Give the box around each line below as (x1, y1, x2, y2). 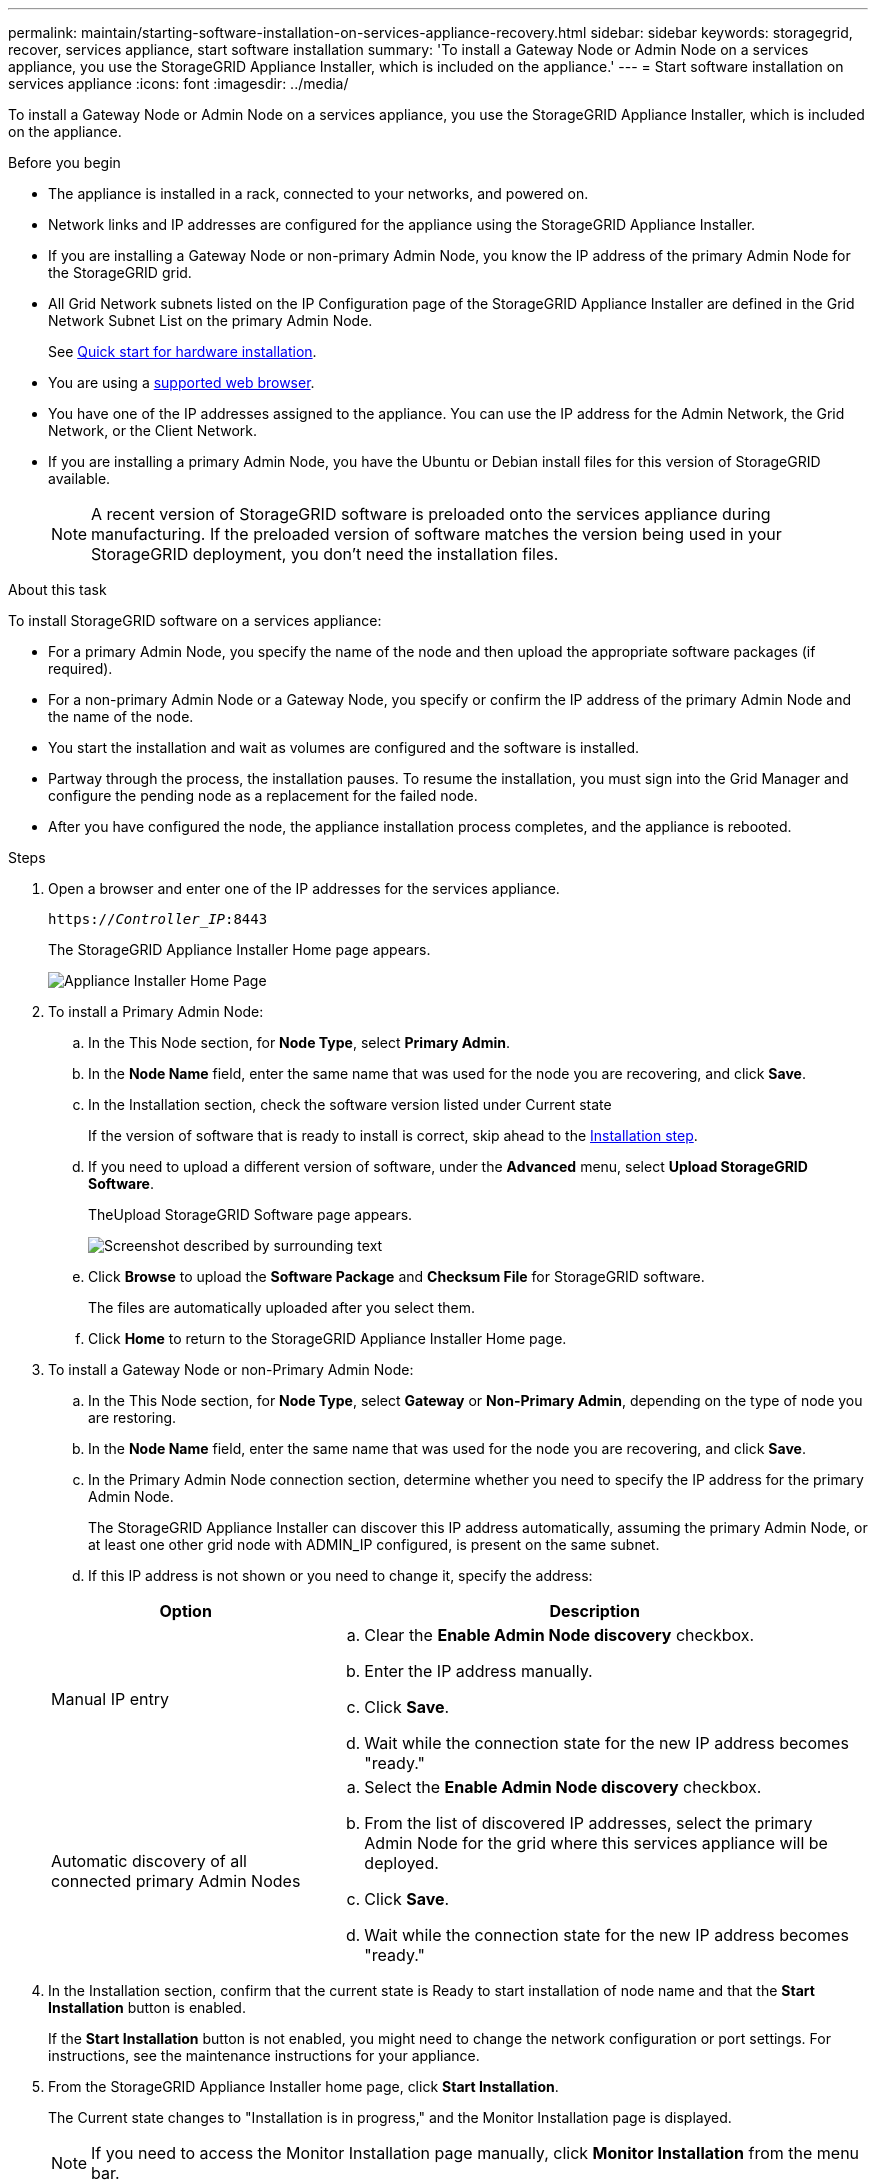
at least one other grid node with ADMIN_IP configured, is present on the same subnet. (88, 1536, 660, 1553)
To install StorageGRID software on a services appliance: (8, 612, 382, 629)
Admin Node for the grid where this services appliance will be (364, 1833, 828, 1853)
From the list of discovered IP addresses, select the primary (364, 1813, 813, 1833)
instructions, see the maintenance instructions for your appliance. (48, 2047, 480, 2064)
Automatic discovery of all (51, 1851, 247, 1871)
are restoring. (88, 1409, 177, 1426)
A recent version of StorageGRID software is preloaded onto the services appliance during (91, 504, 771, 524)
